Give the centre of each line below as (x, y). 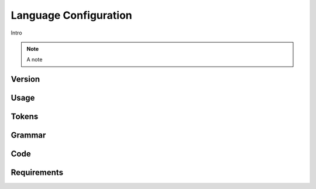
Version (25, 79)
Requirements (37, 173)
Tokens (25, 117)
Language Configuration (72, 15)
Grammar (28, 135)
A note (35, 60)
